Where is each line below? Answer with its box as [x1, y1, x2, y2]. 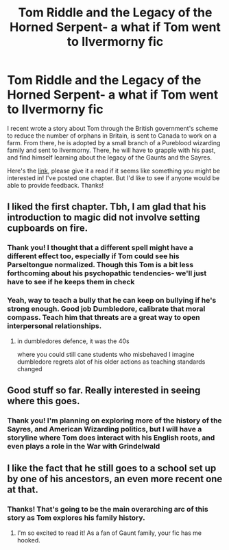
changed [16, 364, 43, 373]
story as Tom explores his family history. [7, 513, 145, 523]
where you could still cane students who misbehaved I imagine [16, 350, 195, 358]
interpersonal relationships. [7, 321, 102, 331]
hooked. [16, 536, 41, 544]
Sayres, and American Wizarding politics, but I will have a [7, 424, 202, 434]
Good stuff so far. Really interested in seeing [7, 384, 201, 396]
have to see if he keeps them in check [7, 277, 135, 287]
